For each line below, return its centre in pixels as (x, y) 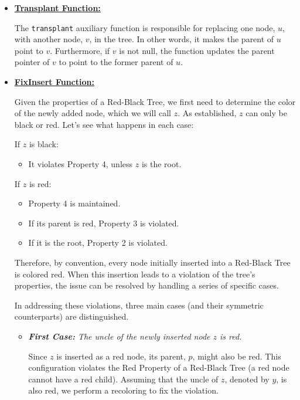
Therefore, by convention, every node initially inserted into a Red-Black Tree (152, 262)
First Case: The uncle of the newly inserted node (119, 336)
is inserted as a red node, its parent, (121, 356)
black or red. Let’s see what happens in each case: (104, 124)
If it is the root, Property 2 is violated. (98, 243)
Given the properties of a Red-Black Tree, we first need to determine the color (155, 101)
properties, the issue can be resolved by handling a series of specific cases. (146, 285)
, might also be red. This (237, 356)
